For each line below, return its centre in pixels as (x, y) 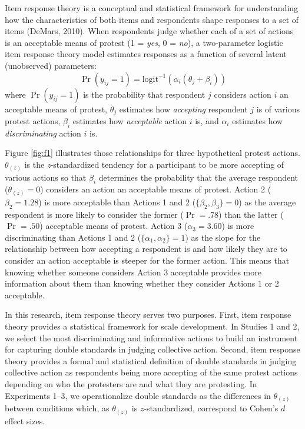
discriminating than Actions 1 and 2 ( (73, 237)
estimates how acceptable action (130, 121)
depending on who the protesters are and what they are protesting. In (131, 383)
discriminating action (43, 133)
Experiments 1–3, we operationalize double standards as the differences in (138, 395)
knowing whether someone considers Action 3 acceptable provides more (133, 272)
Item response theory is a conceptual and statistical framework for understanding (152, 8)
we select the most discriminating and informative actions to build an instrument (151, 337)
